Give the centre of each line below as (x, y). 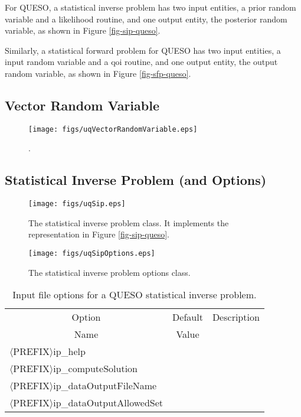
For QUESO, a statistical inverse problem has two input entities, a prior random (150, 7)
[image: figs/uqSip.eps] (77, 204)
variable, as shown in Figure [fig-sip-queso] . (83, 30)
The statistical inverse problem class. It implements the (129, 222)
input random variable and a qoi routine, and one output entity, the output (141, 62)
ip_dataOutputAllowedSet (108, 403)
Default (188, 317)
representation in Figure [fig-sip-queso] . (99, 234)
